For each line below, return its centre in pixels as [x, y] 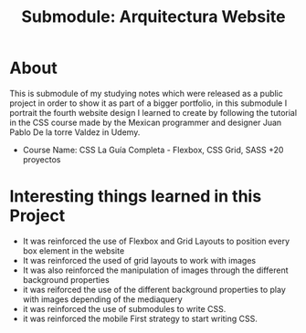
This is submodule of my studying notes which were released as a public [146, 93]
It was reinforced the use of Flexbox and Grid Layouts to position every [156, 241]
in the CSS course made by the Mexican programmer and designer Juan [146, 122]
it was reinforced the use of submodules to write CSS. [124, 308]
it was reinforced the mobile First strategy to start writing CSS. [140, 318]
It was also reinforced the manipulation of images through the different [156, 270]
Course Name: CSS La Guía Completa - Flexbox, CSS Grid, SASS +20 [153, 150]
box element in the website [74, 250]
